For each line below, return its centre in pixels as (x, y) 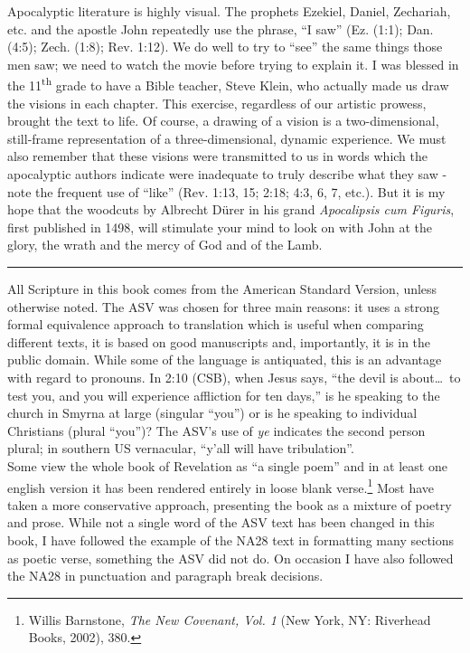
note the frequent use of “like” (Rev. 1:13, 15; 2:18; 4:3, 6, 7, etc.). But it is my (226, 191)
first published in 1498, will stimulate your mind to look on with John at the (220, 227)
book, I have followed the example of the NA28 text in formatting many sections (231, 539)
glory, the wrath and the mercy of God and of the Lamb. (165, 245)
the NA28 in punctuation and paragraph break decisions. (165, 576)
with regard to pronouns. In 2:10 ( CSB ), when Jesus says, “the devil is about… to (234, 377)
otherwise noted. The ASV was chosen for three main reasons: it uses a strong (223, 306)
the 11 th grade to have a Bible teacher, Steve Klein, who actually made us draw (228, 84)
